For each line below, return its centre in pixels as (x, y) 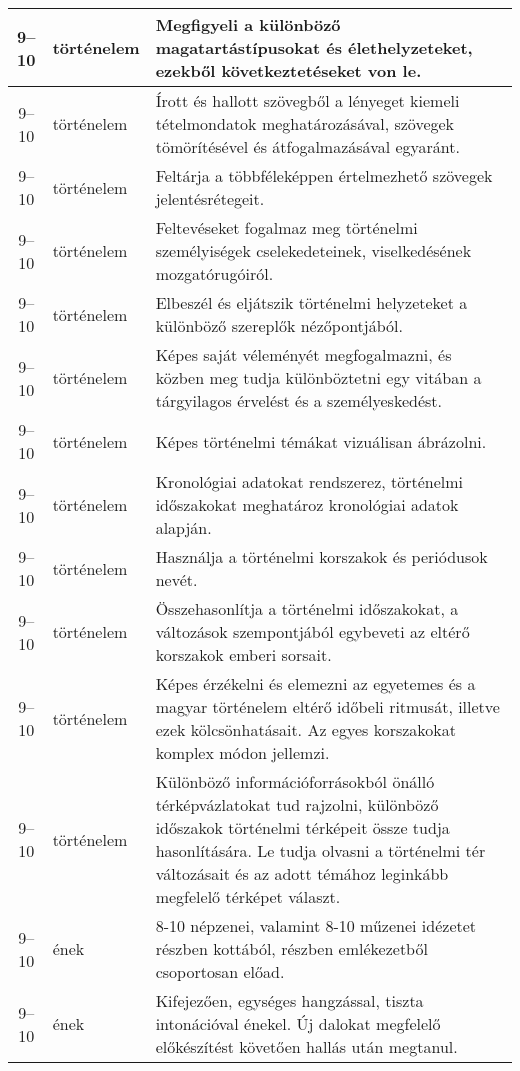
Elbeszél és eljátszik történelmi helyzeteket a (311, 302)
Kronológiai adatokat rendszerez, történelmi (309, 481)
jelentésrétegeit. (210, 198)
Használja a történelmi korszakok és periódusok (321, 556)
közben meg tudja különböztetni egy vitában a (318, 377)
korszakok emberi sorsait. (243, 654)
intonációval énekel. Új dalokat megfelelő (298, 1023)
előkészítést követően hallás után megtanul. (306, 1046)
